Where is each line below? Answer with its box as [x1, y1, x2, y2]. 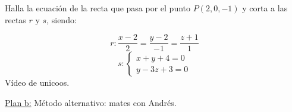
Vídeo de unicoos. [5, 76, 70, 89]
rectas [5, 13, 26, 26]
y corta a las [242, 2, 288, 14]
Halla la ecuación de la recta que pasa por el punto [5, 2, 191, 14]
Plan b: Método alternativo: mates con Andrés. [5, 96, 177, 108]
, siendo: [46, 13, 77, 26]
